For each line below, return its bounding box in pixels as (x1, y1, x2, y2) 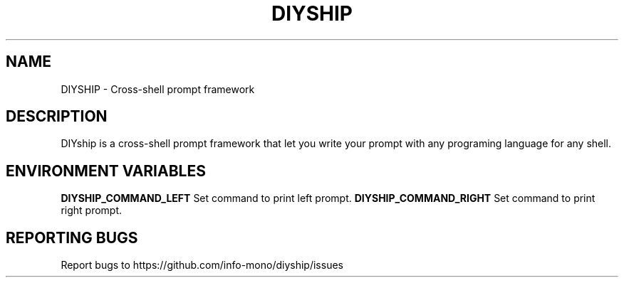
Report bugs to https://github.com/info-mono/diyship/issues (61, 259, 343, 272)
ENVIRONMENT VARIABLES (6, 161, 206, 180)
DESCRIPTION (6, 107, 108, 126)
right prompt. (61, 204, 123, 217)
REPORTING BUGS (6, 228, 138, 247)
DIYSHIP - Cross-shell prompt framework (61, 82, 255, 95)
